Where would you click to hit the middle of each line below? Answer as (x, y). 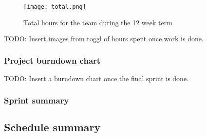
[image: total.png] (55, 7)
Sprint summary (37, 100)
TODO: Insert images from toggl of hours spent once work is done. (104, 39)
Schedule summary (52, 127)
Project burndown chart (52, 60)
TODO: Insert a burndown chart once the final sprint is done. (96, 78)
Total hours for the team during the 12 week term (98, 22)
